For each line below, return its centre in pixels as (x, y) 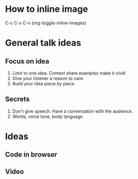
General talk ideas (43, 43)
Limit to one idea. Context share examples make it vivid (69, 73)
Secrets (17, 99)
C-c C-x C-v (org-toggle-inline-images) (46, 23)
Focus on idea (27, 61)
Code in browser (31, 155)
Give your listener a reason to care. (48, 78)
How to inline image (47, 9)
